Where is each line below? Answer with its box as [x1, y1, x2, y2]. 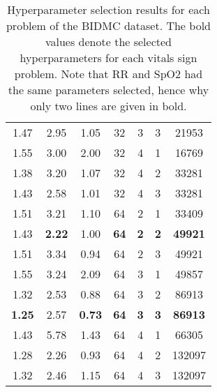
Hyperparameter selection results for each [7, 1, 210, 17]
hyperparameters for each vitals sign [20, 50, 197, 66]
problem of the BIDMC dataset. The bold [6, 17, 211, 33]
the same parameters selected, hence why [8, 82, 209, 98]
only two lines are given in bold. [30, 98, 187, 114]
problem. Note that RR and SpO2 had [14, 66, 203, 82]
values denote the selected [45, 33, 172, 50]
